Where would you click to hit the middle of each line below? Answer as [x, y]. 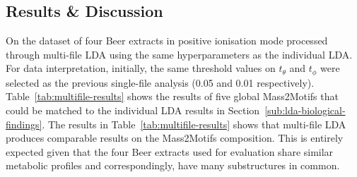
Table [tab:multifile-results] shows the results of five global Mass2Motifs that [172, 96]
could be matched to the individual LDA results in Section [133, 110]
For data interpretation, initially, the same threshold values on [141, 68]
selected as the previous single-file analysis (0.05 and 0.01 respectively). [160, 82]
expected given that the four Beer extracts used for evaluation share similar [170, 151]
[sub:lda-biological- [305, 110]
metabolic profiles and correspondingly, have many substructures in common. [173, 165]
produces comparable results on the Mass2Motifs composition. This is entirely [175, 138]
